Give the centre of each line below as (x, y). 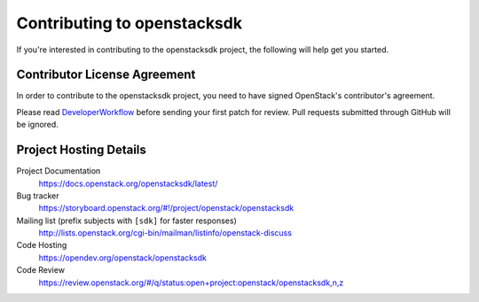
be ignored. (38, 125)
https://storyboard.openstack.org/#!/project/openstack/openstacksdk (166, 208)
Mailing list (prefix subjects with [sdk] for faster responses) (126, 221)
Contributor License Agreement (106, 75)
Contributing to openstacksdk (130, 23)
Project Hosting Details (81, 150)
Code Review (41, 270)
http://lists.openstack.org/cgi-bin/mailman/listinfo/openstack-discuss (165, 233)
